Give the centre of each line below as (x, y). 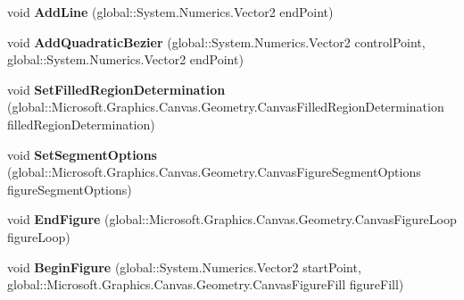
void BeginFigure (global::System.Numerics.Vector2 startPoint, (184, 267)
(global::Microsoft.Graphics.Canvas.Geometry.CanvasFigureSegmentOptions (214, 172)
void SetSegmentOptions (82, 154)
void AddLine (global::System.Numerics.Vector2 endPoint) (170, 12)
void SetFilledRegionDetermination (116, 89)
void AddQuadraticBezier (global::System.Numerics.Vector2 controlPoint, (216, 42)
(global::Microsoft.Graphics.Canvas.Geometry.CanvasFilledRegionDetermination (226, 107)
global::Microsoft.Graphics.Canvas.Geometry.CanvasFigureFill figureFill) (206, 284)
